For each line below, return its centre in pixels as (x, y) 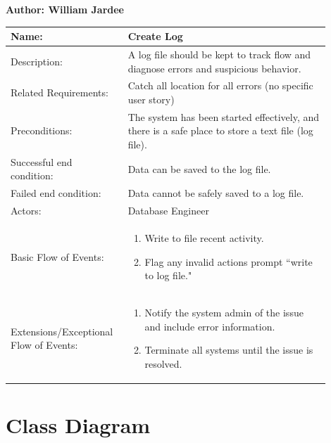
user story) (151, 99)
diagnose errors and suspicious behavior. (214, 68)
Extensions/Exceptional (62, 331)
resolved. (163, 363)
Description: (37, 61)
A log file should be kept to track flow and (219, 54)
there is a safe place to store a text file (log (220, 130)
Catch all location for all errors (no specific (220, 85)
